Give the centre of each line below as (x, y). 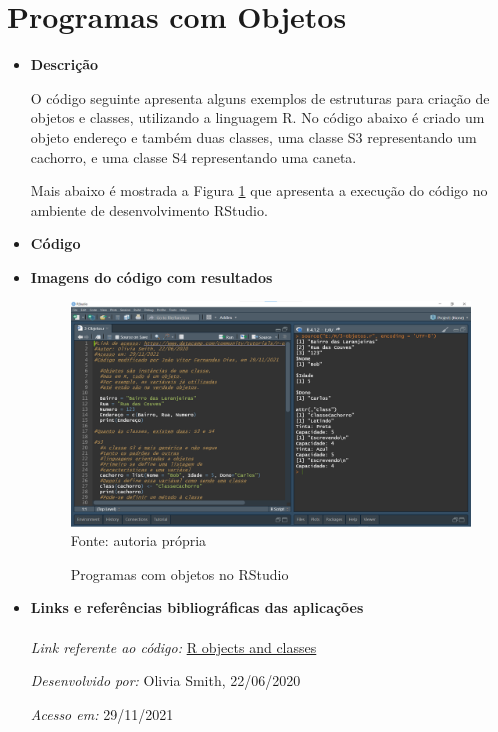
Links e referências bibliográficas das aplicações (197, 607)
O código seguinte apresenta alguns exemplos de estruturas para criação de (260, 97)
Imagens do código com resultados (151, 276)
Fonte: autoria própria (138, 540)
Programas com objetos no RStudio (179, 573)
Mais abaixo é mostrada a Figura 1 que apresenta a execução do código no (259, 190)
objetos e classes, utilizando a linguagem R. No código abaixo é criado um (257, 117)
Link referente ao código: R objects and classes (173, 646)
